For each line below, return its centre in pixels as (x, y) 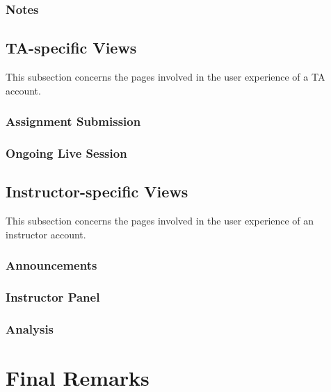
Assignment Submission (73, 121)
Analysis (30, 328)
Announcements (51, 265)
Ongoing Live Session (66, 153)
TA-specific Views (71, 48)
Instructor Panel (53, 297)
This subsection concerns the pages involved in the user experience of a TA (165, 77)
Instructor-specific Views (97, 191)
